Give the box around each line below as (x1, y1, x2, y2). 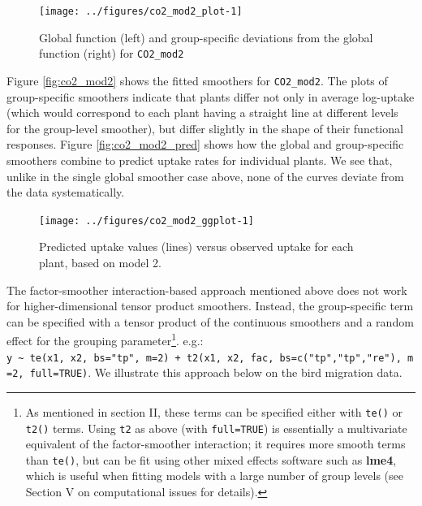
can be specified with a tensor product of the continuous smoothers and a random (6, 313, 414, 330)
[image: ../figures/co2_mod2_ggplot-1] (39, 214, 254, 227)
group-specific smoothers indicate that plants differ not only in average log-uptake (6, 88, 415, 105)
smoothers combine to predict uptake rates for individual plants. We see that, (6, 151, 393, 168)
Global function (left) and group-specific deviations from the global (39, 28, 373, 45)
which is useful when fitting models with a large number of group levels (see (25, 467, 404, 484)
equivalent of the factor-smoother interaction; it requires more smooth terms (25, 435, 406, 452)
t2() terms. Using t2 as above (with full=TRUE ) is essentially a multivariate (25, 419, 407, 436)
